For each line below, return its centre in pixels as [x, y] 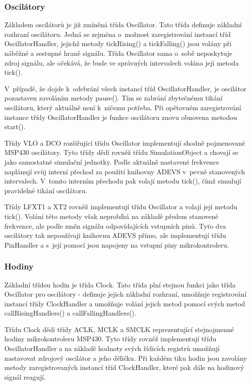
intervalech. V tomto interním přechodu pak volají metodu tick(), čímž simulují [123, 181]
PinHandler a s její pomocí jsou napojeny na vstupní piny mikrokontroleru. [117, 244]
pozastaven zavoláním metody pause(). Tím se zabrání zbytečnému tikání [114, 98]
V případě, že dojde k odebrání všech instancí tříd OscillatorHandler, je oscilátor [125, 88]
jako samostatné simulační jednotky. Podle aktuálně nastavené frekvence [112, 161]
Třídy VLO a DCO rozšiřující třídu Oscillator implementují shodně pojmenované [125, 142]
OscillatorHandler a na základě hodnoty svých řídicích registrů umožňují [112, 348]
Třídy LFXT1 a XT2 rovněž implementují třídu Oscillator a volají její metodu [121, 207]
